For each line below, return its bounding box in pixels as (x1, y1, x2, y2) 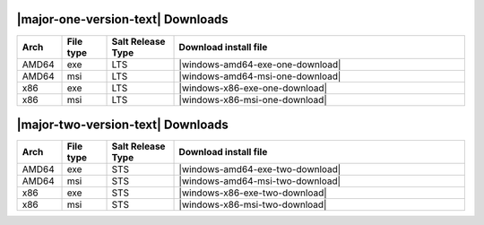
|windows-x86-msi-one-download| (178, 93, 327, 106)
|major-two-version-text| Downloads (16, 117, 229, 132)
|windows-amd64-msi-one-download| (178, 70, 341, 82)
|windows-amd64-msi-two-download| (178, 175, 341, 187)
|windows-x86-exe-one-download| (178, 82, 327, 94)
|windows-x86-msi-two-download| (178, 198, 327, 211)
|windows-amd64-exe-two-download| (178, 163, 341, 176)
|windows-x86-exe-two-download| (178, 186, 327, 199)
